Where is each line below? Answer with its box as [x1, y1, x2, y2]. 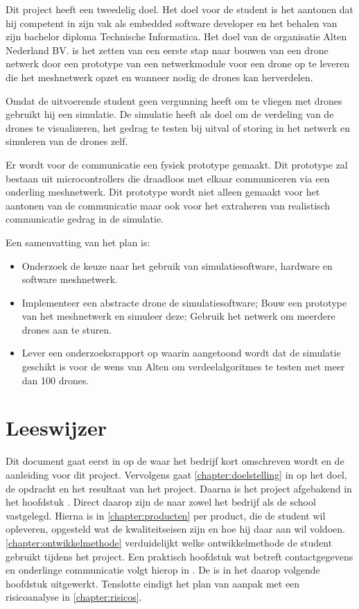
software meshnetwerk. [21, 272, 118, 286]
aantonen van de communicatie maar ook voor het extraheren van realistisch [6, 198, 331, 212]
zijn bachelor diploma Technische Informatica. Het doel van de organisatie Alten [6, 29, 347, 44]
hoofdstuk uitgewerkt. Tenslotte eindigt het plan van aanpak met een [6, 576, 300, 590]
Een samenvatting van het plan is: [6, 234, 150, 249]
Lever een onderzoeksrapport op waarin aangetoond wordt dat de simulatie [21, 345, 341, 360]
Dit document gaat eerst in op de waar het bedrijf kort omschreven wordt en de [6, 454, 344, 468]
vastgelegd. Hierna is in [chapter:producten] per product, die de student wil [6, 508, 326, 522]
